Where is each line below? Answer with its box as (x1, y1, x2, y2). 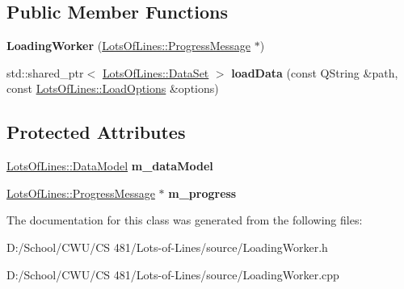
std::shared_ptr (6, 64, 84, 81)
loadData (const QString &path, (231, 64, 398, 81)
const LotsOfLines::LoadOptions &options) (6, 80, 219, 97)
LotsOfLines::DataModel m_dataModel (6, 157, 213, 174)
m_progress (168, 184, 237, 201)
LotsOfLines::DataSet (102, 64, 209, 81)
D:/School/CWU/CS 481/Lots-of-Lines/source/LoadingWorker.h (6, 238, 328, 255)
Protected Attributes (6, 119, 186, 144)
